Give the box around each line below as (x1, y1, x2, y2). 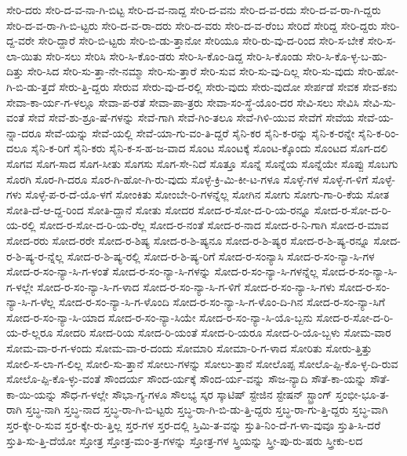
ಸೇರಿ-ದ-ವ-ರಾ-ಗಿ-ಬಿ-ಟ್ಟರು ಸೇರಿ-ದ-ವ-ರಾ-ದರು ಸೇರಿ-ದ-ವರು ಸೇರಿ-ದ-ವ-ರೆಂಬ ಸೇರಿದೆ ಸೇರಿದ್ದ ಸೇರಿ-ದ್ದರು (6, 16, 377, 33)
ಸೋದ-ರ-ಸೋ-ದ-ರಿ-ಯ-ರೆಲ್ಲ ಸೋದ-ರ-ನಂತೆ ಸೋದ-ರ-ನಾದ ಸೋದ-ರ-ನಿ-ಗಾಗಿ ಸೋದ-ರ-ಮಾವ (39, 217, 389, 233)
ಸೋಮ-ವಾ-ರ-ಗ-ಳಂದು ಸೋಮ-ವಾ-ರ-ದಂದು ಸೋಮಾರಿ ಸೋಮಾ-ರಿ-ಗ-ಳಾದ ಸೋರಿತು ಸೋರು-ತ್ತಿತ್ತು (6, 340, 372, 356)
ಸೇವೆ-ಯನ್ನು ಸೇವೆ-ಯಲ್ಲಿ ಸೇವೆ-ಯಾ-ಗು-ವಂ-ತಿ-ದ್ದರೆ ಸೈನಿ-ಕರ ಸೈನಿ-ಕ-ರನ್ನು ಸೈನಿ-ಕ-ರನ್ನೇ (45, 124, 355, 140)
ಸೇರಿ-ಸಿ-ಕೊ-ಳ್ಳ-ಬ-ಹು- (306, 47, 387, 64)
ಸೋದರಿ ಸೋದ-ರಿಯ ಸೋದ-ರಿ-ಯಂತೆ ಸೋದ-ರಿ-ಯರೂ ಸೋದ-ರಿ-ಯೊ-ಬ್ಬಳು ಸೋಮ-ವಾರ (56, 324, 391, 341)
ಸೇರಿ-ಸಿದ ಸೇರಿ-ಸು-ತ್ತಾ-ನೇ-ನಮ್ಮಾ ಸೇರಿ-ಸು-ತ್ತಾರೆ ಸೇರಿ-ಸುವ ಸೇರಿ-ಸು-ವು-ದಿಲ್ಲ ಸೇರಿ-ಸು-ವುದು (27, 63, 354, 79)
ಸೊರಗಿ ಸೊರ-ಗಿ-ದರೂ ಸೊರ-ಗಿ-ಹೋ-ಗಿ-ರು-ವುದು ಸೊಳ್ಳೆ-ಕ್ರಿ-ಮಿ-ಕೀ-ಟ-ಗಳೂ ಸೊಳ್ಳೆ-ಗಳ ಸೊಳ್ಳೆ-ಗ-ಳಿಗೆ (6, 170, 369, 187)
